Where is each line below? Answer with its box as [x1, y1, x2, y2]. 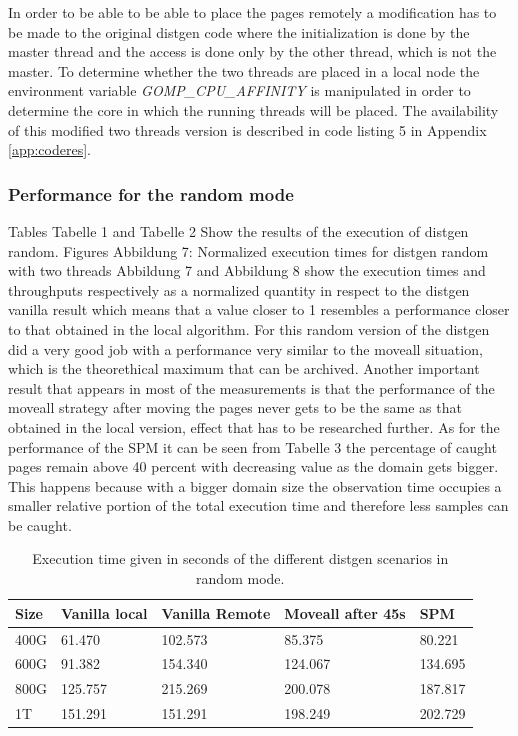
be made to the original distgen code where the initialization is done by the [8, 21, 470, 42]
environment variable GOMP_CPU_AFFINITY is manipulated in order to [8, 80, 471, 101]
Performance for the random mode [8, 181, 294, 206]
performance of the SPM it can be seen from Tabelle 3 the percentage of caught [8, 436, 497, 457]
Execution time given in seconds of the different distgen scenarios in [32, 548, 449, 569]
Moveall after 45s [284, 602, 406, 623]
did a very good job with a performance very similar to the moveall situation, [8, 338, 483, 359]
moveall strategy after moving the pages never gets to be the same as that [8, 397, 462, 418]
